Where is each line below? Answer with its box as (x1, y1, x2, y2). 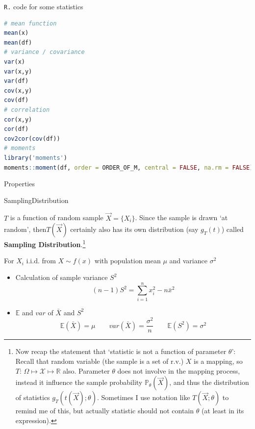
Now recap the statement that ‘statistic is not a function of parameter (15, 346, 227, 356)
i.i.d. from (26, 255, 56, 266)
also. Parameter (63, 365, 110, 376)
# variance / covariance (4, 49, 85, 56)
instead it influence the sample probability (15, 377, 143, 387)
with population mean (94, 255, 161, 266)
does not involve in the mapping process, (117, 365, 240, 376)
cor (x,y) (4, 116, 32, 123)
